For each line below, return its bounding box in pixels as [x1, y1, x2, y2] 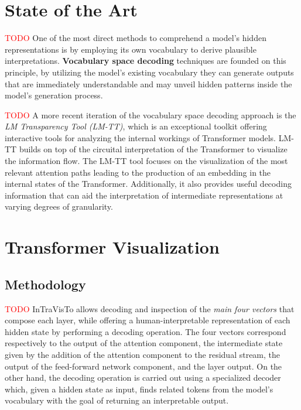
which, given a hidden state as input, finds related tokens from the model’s [5, 382, 273, 395]
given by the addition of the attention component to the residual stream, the [5, 348, 281, 360]
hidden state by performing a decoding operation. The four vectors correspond [5, 325, 286, 337]
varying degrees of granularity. [5, 200, 113, 213]
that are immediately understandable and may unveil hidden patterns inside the [5, 77, 292, 90]
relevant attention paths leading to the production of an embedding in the [5, 166, 271, 178]
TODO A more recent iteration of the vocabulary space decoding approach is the [5, 108, 296, 121]
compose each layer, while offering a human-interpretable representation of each [5, 314, 290, 326]
